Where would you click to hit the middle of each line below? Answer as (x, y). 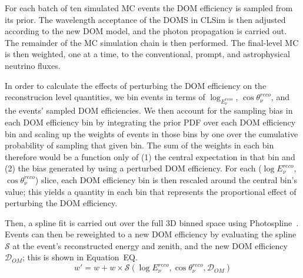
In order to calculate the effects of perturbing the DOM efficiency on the (136, 85)
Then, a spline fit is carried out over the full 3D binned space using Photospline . (152, 222)
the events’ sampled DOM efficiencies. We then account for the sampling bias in (149, 110)
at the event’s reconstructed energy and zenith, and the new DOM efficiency (150, 245)
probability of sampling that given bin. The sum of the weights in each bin (139, 145)
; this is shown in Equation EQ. (80, 257)
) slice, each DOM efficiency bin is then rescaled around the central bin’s (166, 179)
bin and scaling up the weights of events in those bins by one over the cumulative (151, 133)
